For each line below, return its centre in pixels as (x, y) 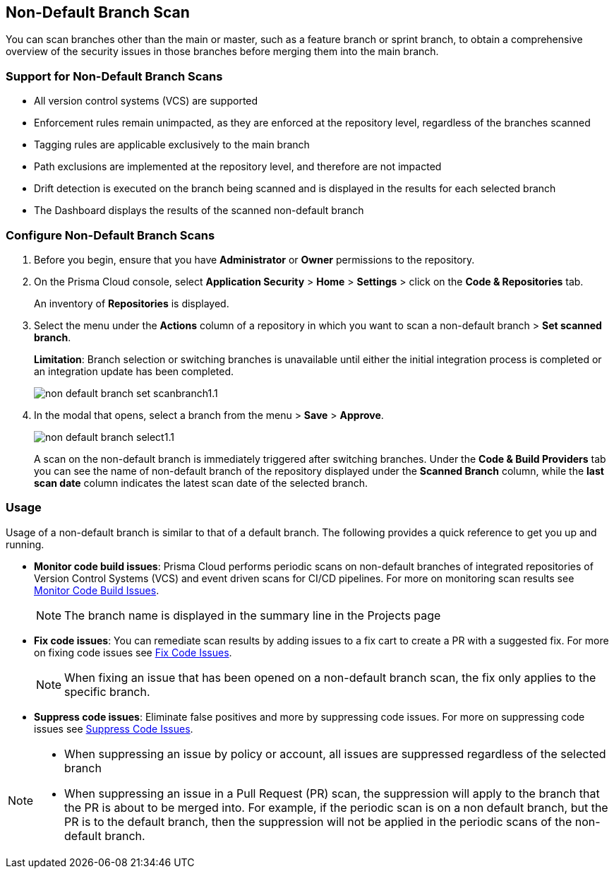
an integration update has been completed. (134, 371)
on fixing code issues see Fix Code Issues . (133, 652)
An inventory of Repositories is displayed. (132, 303)
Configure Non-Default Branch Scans (110, 235)
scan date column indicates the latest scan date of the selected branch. (201, 483)
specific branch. (107, 691)
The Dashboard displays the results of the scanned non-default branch (199, 211)
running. (25, 544)
